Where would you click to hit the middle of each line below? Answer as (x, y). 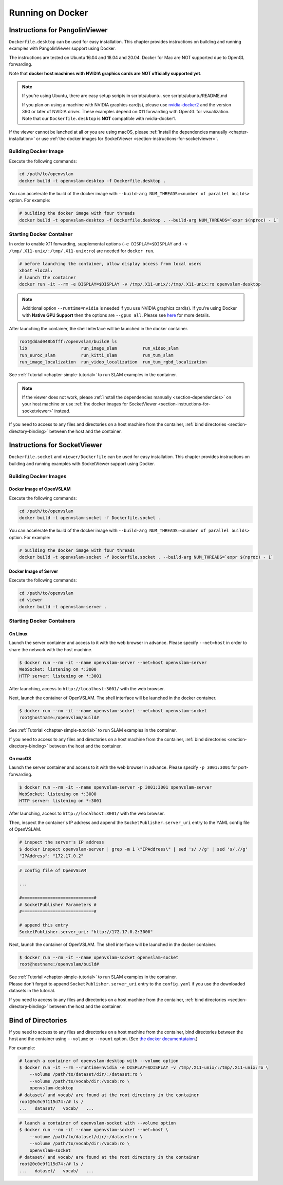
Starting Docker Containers (42, 621)
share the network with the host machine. (51, 649)
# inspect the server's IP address (62, 842)
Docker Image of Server (34, 571)
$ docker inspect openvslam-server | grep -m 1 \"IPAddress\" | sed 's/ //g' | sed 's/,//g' (133, 849)
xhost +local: (36, 271)
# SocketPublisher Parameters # (58, 904)
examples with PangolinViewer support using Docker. (63, 48)
